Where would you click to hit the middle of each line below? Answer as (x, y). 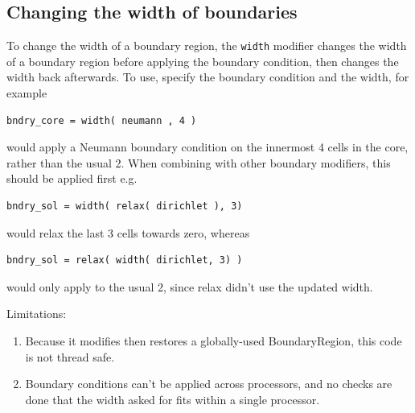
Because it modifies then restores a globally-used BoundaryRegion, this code (214, 340)
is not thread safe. (70, 356)
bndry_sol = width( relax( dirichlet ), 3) (125, 206)
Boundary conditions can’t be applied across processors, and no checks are (209, 384)
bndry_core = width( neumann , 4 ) (102, 120)
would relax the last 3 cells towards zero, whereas (128, 232)
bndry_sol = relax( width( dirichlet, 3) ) (125, 260)
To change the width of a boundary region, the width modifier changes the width (207, 45)
